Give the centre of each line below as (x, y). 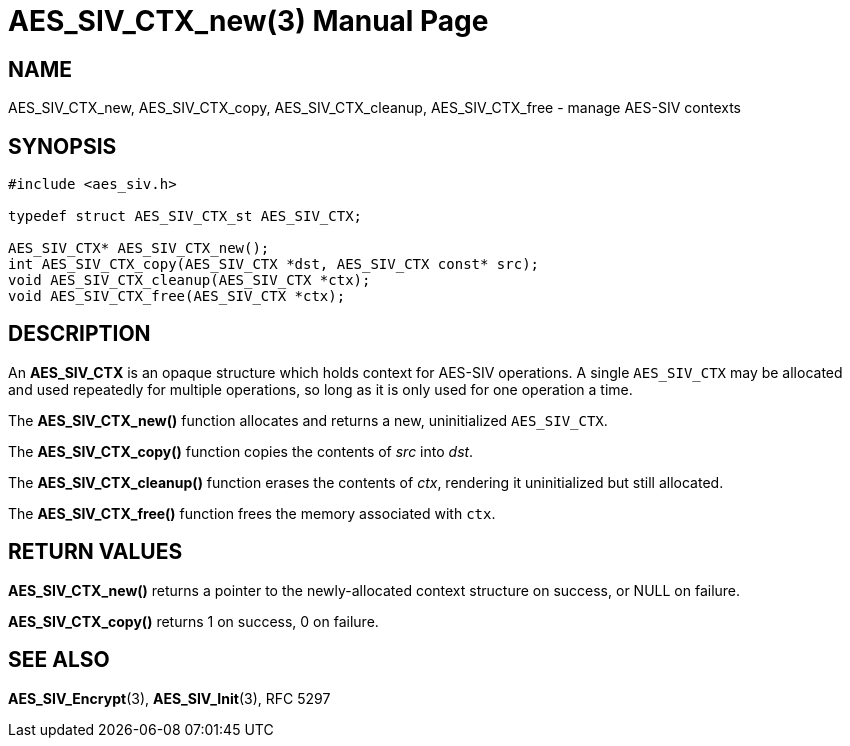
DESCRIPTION (79, 334)
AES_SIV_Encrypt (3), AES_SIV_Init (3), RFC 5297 (169, 698)
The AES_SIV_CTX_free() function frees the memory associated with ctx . (252, 513)
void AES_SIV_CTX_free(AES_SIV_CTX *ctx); (177, 296)
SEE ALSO (59, 660)
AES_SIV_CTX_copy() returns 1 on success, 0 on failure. (193, 621)
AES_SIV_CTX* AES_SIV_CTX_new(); (139, 248)
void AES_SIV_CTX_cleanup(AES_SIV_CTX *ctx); (189, 280)
